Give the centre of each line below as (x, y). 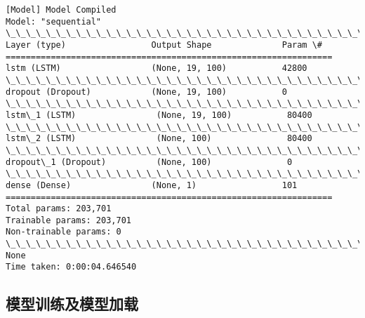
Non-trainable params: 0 (64, 232)
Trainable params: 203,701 (68, 220)
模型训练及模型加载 (72, 304)
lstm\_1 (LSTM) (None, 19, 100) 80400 (159, 115)
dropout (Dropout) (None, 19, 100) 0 (146, 92)
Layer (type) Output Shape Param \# (164, 45)
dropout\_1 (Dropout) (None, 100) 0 (149, 162)
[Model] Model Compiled (61, 10)
